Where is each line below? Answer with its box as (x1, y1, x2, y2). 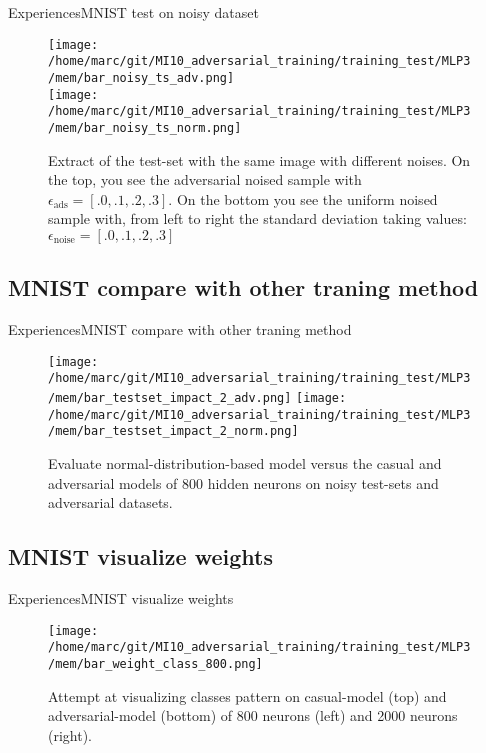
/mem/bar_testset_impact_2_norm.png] (48, 424, 299, 439)
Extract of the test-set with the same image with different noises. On (48, 149, 471, 170)
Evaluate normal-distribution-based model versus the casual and (48, 452, 442, 473)
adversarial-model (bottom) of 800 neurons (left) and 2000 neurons (48, 705, 458, 726)
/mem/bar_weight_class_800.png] (48, 656, 263, 671)
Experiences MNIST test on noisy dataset (8, 2, 259, 22)
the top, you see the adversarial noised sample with (48, 169, 362, 190)
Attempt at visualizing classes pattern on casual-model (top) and (48, 685, 447, 706)
